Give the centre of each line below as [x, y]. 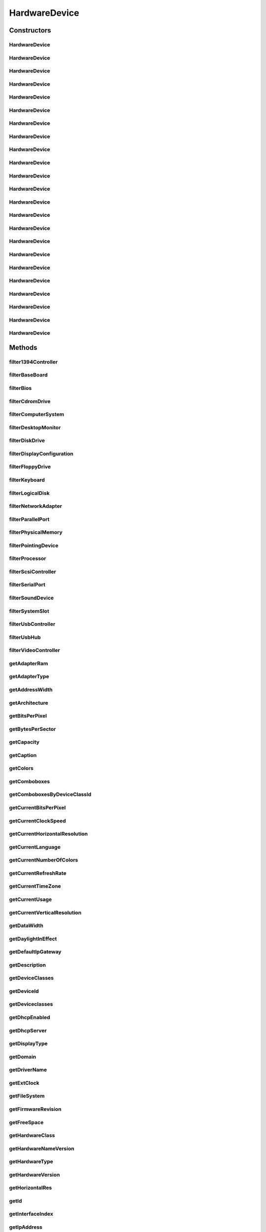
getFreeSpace [26, 1122]
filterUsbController [32, 624]
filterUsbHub [25, 637]
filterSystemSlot [29, 611]
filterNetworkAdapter [36, 506]
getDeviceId [24, 991]
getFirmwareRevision [35, 1109]
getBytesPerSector [33, 729]
